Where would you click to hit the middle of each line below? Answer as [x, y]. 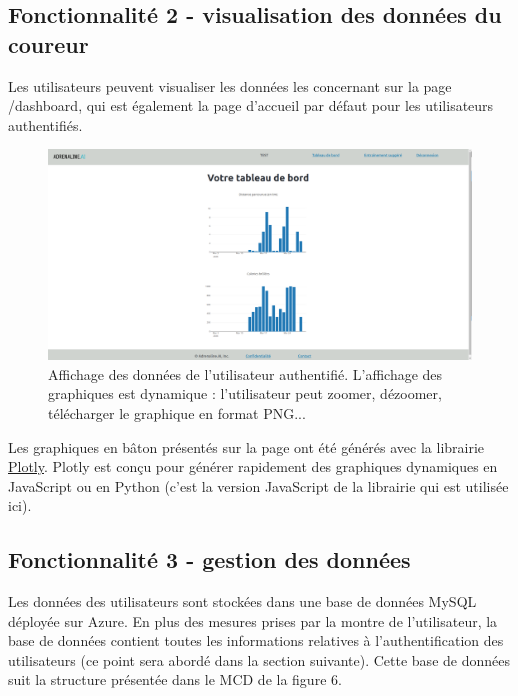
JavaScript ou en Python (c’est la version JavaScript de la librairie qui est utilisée [258, 485]
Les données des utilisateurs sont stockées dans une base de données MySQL [242, 601]
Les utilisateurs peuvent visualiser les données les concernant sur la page [230, 85]
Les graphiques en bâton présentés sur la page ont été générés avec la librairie [246, 446]
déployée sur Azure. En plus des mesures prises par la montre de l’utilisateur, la [253, 620]
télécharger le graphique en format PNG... [177, 412]
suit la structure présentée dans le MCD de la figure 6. [175, 679]
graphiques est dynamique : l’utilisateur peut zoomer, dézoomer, [245, 393]
